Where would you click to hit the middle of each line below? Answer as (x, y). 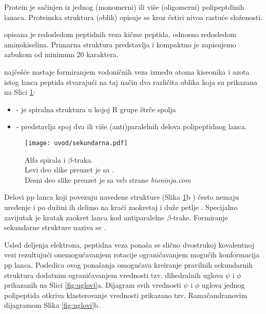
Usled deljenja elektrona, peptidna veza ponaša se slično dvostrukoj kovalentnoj (129, 244)
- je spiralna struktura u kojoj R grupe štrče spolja (96, 109)
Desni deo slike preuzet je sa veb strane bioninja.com (108, 179)
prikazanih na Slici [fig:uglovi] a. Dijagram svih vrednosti (93, 285)
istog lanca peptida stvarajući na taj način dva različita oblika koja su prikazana (131, 82)
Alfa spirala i (45, 159)
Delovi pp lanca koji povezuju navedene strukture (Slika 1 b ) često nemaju (122, 197)
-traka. (82, 159)
